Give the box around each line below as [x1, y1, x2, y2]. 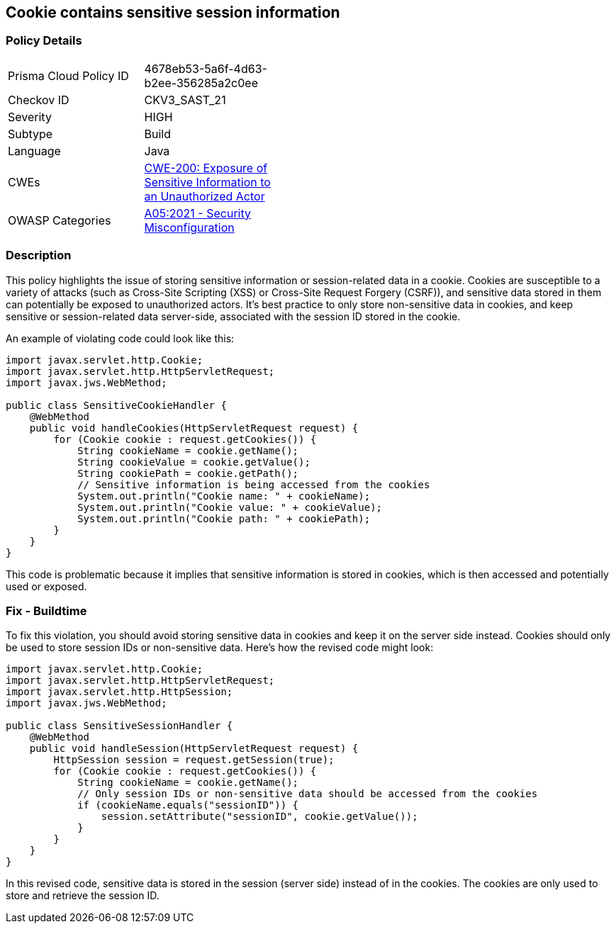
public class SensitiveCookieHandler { [6, 399, 227, 411]
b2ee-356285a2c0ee [144, 75, 258, 90]
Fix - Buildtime [6, 603, 87, 618]
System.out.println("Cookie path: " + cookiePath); [77, 512, 371, 524]
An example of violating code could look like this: [6, 332, 235, 344]
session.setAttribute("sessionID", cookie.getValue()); [101, 811, 418, 823]
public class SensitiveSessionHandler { [6, 720, 233, 732]
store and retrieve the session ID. [6, 889, 159, 902]
